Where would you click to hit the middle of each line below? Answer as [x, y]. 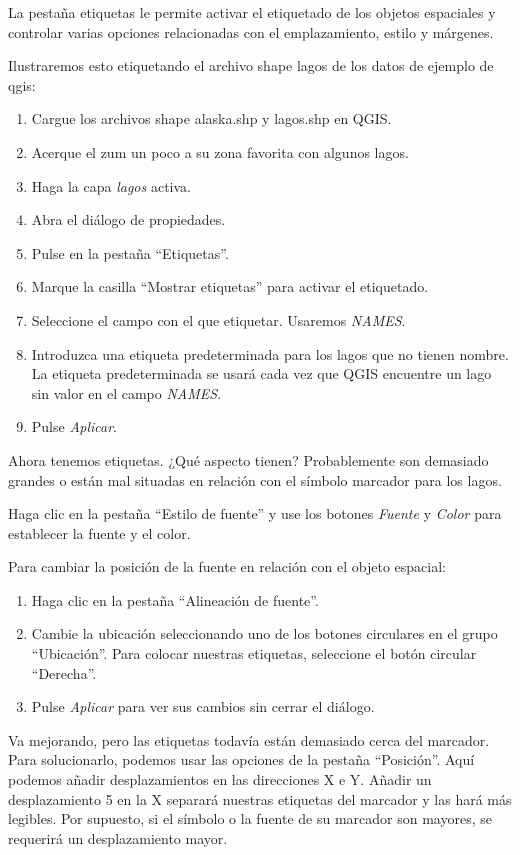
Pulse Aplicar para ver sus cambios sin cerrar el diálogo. [203, 706]
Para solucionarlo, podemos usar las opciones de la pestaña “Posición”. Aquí [241, 759]
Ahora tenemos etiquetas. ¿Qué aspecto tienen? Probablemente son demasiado [248, 459]
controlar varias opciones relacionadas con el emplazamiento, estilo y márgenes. [251, 31]
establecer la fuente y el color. [99, 532]
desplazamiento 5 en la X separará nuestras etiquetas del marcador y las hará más [260, 798]
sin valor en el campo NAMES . [126, 392]
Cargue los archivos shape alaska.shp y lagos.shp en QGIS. [211, 118]
